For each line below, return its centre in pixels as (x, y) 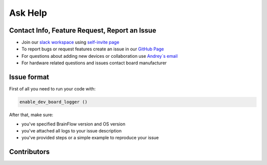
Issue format (29, 77)
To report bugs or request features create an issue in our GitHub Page (93, 49)
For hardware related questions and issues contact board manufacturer (94, 63)
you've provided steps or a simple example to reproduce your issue (90, 138)
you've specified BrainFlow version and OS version (73, 124)
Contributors (29, 152)
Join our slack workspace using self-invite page (70, 42)
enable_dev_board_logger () (53, 102)
